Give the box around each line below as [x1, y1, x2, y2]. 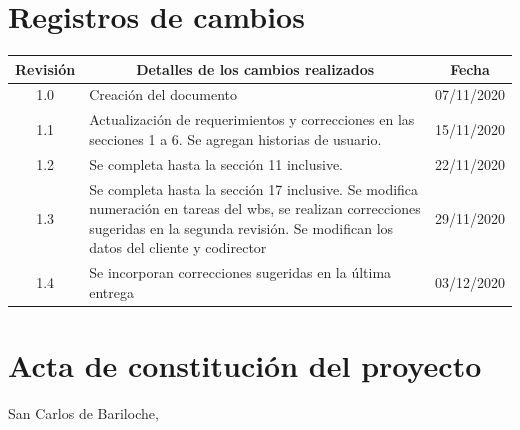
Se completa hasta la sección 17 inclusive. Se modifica [89, 178, 419, 199]
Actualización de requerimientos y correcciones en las [89, 109, 415, 130]
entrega [89, 281, 135, 302]
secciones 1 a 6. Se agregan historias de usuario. [89, 128, 382, 149]
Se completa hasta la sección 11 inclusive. [89, 153, 343, 174]
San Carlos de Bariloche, [8, 403, 159, 424]
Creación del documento [89, 84, 238, 105]
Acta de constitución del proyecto [8, 345, 482, 386]
